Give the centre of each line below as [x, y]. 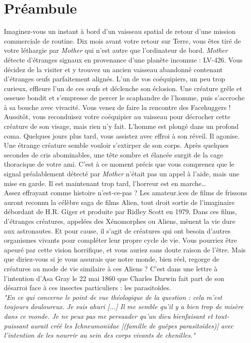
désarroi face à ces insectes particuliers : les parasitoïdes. [88, 288]
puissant [16, 325]
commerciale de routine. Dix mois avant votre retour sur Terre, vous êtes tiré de [123, 40]
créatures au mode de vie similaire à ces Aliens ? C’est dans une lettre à [111, 268]
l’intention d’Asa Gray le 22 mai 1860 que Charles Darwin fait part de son [114, 278]
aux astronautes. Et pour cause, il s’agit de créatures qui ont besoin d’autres [117, 230]
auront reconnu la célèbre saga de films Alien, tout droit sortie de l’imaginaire [119, 202]
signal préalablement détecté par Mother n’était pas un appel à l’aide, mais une [122, 174]
